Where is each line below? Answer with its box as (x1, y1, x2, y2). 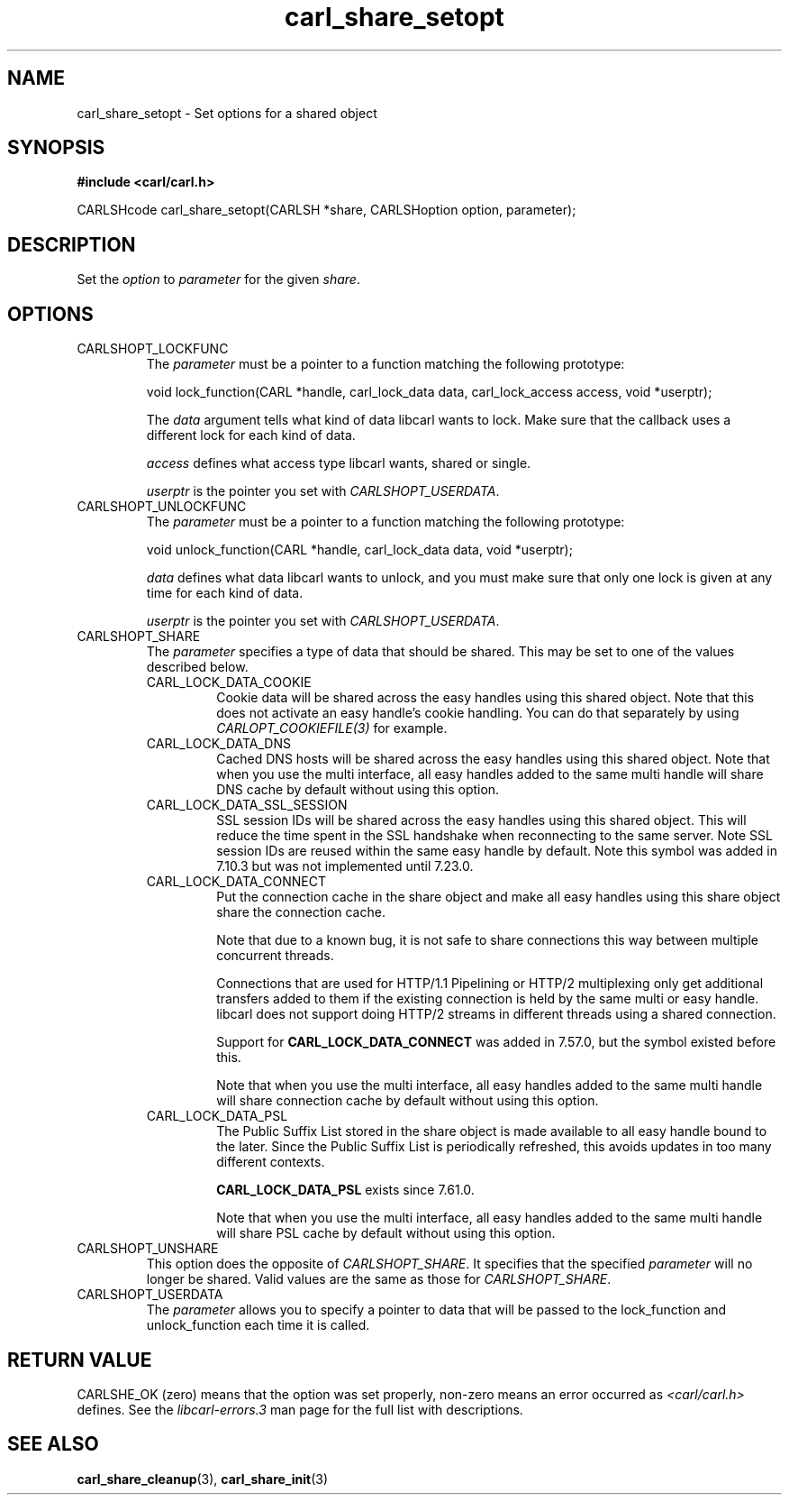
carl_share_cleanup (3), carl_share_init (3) (77, 1470, 329, 1487)
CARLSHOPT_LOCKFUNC (77, 341, 229, 357)
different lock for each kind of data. (146, 427, 356, 444)
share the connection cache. (216, 904, 385, 920)
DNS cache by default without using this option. (216, 782, 500, 798)
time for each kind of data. (146, 585, 304, 601)
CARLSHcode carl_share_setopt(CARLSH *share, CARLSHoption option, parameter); (77, 202, 576, 218)
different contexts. (216, 1154, 325, 1170)
